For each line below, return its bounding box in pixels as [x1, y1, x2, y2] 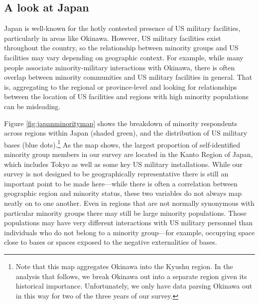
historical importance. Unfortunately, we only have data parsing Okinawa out [15, 281, 253, 291]
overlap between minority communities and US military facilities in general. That [4, 72, 253, 82]
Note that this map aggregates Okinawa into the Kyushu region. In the [15, 261, 233, 271]
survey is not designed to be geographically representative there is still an [4, 168, 229, 179]
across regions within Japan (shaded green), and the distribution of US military [4, 128, 248, 138]
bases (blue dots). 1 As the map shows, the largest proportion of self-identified [4, 138, 241, 150]
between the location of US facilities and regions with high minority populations [4, 91, 249, 102]
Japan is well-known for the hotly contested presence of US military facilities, [4, 23, 241, 33]
